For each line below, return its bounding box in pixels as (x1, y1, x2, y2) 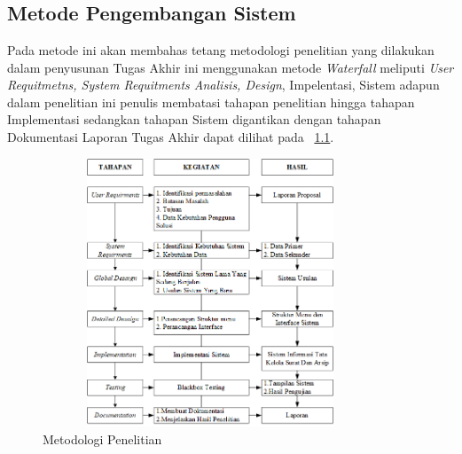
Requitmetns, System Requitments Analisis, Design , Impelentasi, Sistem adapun (7, 75, 440, 94)
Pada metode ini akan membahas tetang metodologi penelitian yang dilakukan (7, 41, 435, 59)
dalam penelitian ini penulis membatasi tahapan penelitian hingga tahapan (7, 92, 415, 111)
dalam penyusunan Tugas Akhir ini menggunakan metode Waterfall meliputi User (7, 58, 454, 76)
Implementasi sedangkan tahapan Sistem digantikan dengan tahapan (7, 110, 381, 129)
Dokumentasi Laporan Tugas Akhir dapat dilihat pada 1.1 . (7, 127, 334, 145)
